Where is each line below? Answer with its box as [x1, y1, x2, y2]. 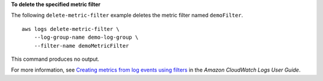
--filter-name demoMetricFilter [33, 42, 129, 49]
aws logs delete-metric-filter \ [22, 26, 120, 32]
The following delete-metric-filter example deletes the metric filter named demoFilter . [11, 12, 243, 19]
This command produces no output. [11, 55, 100, 63]
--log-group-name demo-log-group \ [33, 34, 139, 41]
